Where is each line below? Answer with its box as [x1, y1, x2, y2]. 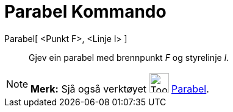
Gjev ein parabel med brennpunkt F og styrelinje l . [29, 52, 229, 63]
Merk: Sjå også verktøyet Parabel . [30, 82, 209, 95]
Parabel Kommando [4, 1, 167, 22]
